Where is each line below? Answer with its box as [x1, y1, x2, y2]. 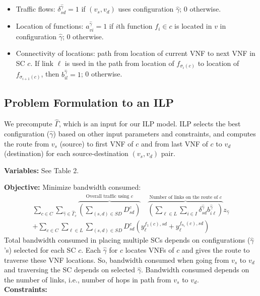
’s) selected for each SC [4, 245, 76, 255]
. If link [30, 57, 53, 68]
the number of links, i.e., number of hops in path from [4, 274, 171, 284]
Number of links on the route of [149, 195, 218, 200]
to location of [198, 57, 239, 68]
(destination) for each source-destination [4, 148, 128, 159]
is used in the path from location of [64, 57, 174, 68]
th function [118, 21, 153, 31]
